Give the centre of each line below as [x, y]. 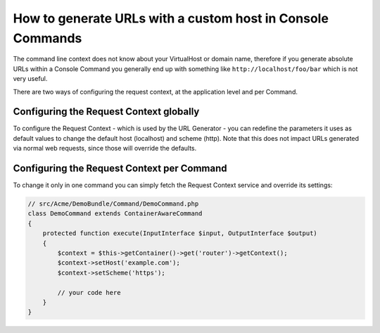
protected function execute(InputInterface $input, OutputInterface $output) [180, 233]
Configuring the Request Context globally [106, 112]
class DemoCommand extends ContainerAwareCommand [115, 214]
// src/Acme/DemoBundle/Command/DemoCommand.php [113, 204]
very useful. [30, 79]
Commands [47, 38]
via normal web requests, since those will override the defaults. [105, 149]
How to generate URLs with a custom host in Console [171, 18]
